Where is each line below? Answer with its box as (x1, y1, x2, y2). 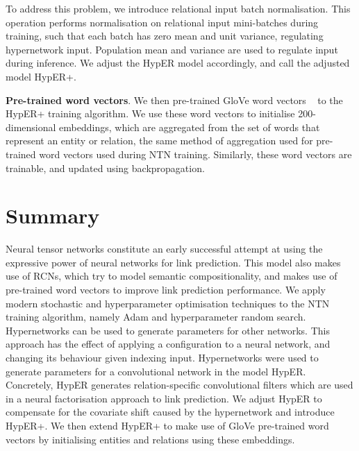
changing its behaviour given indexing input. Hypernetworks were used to (6, 350, 319, 364)
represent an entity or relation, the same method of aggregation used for (6, 133, 313, 148)
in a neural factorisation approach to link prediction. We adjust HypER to (6, 391, 322, 405)
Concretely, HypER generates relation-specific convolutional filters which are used (6, 377, 353, 392)
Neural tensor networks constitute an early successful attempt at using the (6, 241, 323, 256)
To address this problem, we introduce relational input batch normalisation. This (6, 1, 351, 15)
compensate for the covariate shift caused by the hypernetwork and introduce (6, 405, 335, 419)
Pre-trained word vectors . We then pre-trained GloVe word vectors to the (6, 92, 343, 107)
